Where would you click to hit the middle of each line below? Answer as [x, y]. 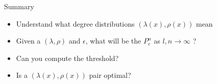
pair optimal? [110, 75]
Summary [19, 6]
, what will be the [113, 41]
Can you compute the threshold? [67, 58]
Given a [28, 41]
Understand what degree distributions [75, 23]
